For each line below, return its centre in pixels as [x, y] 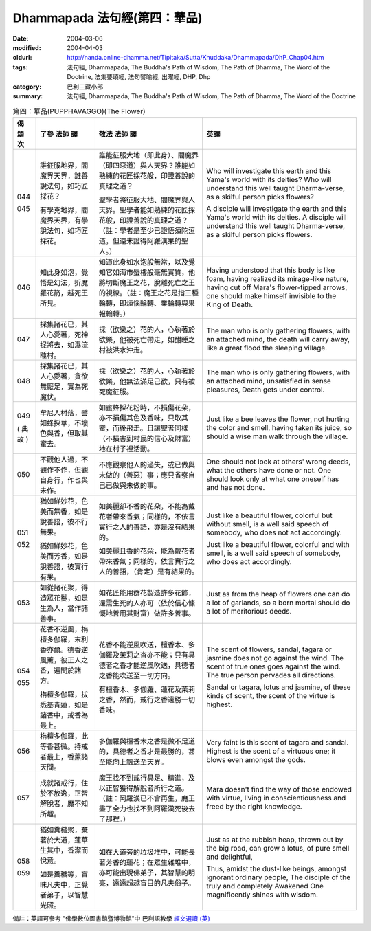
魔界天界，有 [60, 220]
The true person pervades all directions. [271, 675]
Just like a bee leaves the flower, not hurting [278, 419]
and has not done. [236, 487]
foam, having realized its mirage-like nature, [278, 278]
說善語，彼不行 [64, 521]
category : [27, 87]
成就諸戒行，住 [64, 783]
